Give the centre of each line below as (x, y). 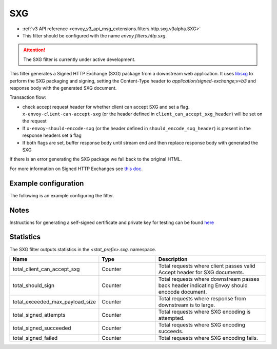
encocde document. (183, 292)
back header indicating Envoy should (203, 285)
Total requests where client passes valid (207, 265)
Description (173, 259)
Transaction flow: (28, 97)
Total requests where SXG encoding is (204, 312)
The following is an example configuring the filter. (62, 195)
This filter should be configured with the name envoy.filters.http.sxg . (94, 35)
